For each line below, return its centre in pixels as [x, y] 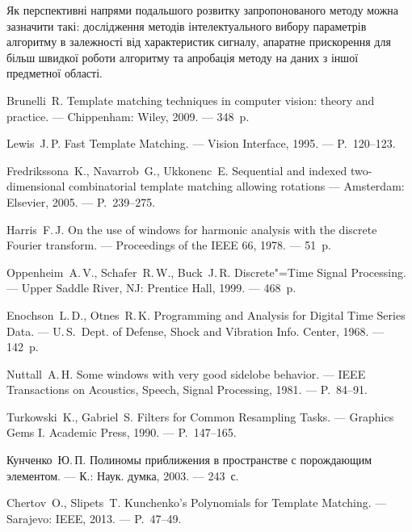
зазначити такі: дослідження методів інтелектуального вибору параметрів [187, 25]
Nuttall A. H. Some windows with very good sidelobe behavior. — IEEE [186, 373]
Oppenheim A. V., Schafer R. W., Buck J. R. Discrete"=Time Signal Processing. [206, 272]
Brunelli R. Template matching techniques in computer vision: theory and [191, 100]
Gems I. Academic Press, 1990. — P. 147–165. [122, 432]
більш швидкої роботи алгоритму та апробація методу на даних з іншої [183, 57]
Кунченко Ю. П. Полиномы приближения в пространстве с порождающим [189, 460]
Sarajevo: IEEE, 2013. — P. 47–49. [94, 518]
